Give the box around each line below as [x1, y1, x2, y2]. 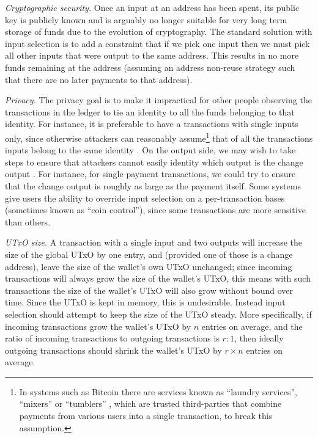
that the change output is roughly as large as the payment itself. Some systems [5, 179, 301, 192]
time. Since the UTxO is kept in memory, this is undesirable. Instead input [5, 296, 286, 308]
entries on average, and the [201, 319, 303, 332]
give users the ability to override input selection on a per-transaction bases [5, 191, 285, 204]
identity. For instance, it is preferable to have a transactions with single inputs [5, 117, 298, 130]
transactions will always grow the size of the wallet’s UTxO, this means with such [5, 272, 311, 285]
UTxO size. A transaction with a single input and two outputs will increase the [5, 236, 303, 249]
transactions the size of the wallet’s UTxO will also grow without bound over [5, 283, 294, 296]
